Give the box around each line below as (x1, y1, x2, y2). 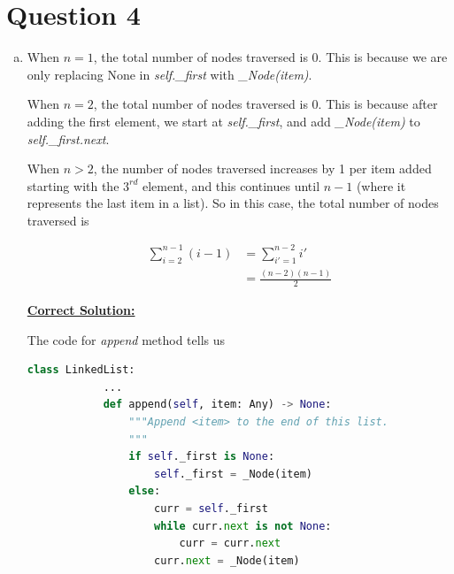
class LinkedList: (27, 364, 135, 377)
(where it (356, 176, 406, 195)
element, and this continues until (142, 176, 320, 195)
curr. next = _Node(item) (153, 554, 300, 567)
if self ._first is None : (128, 450, 275, 463)
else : (128, 485, 161, 498)
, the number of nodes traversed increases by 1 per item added (93, 159, 432, 178)
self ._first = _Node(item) (153, 467, 312, 480)
